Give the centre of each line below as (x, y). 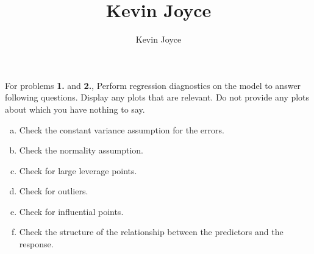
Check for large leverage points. (78, 170)
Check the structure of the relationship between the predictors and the (151, 232)
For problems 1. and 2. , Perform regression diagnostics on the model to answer (153, 85)
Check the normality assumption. (81, 150)
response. (36, 244)
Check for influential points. (71, 211)
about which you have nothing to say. (75, 109)
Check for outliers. (54, 191)
